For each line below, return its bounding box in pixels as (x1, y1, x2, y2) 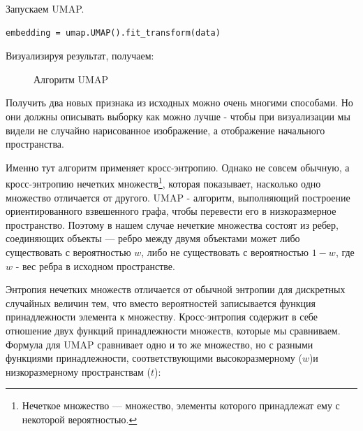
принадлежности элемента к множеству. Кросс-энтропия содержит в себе (6, 309, 318, 324)
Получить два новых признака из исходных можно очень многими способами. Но (6, 95, 353, 110)
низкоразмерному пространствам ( (6, 364, 151, 379)
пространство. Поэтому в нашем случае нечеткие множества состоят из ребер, (6, 217, 339, 232)
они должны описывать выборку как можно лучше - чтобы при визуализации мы (6, 108, 350, 123)
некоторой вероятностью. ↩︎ (22, 411, 138, 426)
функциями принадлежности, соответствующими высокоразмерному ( (6, 351, 302, 365)
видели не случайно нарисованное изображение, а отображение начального (6, 122, 325, 137)
